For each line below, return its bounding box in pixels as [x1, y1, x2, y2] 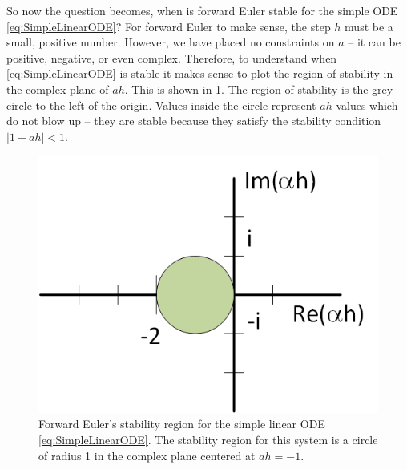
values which [336, 96, 398, 113]
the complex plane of [6, 80, 109, 97]
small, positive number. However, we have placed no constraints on [6, 34, 335, 51]
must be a [345, 18, 393, 34]
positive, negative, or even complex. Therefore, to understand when [6, 49, 337, 66]
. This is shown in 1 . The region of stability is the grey [124, 80, 393, 97]
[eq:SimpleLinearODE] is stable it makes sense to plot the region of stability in [6, 65, 393, 82]
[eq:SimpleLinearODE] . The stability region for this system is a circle [38, 431, 378, 447]
